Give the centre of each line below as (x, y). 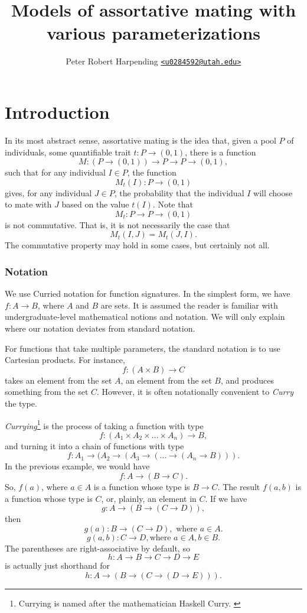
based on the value (95, 204)
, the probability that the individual (179, 192)
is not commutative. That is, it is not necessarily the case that (117, 224)
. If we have (226, 498)
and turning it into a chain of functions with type (94, 445)
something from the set (47, 392)
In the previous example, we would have (77, 466)
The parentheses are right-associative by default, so (97, 548)
